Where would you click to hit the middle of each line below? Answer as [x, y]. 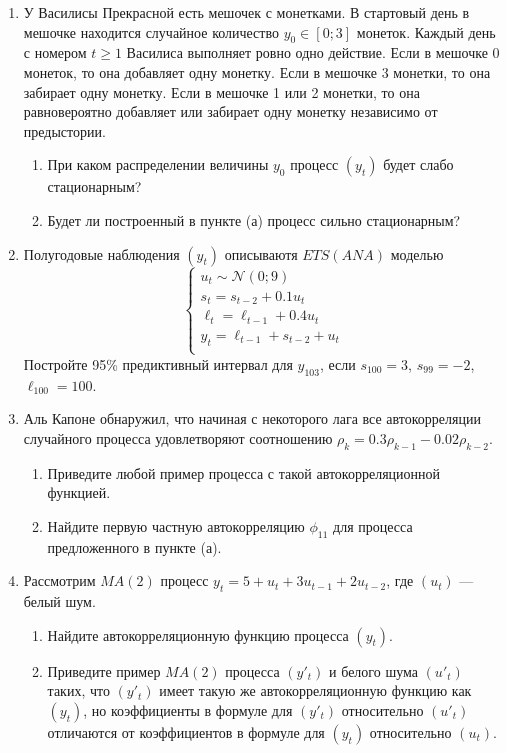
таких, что [78, 690]
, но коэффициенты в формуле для [188, 709]
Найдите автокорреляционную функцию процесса [198, 634]
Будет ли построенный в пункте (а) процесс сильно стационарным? [254, 219]
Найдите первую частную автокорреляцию [176, 525]
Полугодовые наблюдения [101, 253]
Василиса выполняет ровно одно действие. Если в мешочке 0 [313, 52]
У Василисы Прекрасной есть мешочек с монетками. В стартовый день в [246, 12]
